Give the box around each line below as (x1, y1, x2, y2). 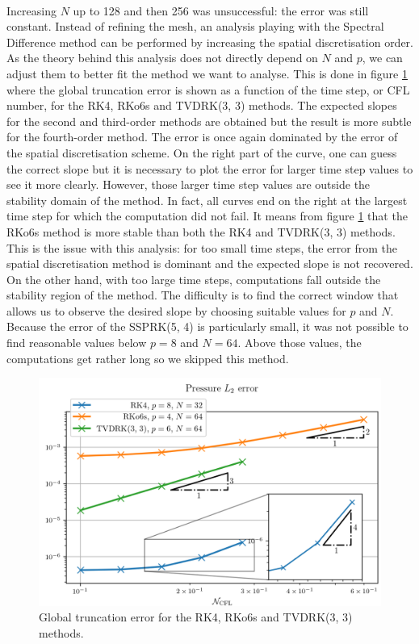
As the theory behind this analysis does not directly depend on (6, 49, 318, 66)
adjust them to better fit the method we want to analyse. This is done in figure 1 (6, 65, 408, 82)
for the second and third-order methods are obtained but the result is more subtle (6, 112, 412, 129)
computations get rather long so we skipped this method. (6, 349, 289, 366)
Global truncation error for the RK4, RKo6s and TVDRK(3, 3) (39, 608, 353, 625)
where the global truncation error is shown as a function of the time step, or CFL (6, 81, 410, 98)
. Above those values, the (237, 334, 362, 351)
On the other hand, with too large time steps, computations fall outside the (6, 270, 381, 287)
